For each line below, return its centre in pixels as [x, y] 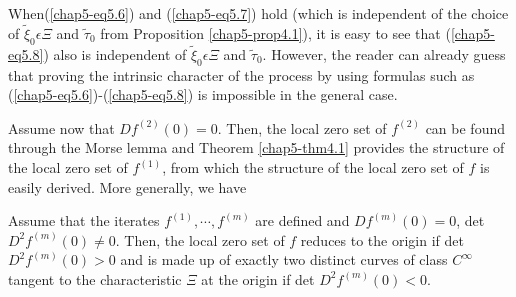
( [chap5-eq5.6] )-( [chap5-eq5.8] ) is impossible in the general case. [203, 94]
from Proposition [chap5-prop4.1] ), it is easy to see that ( [275, 32]
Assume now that [61, 127]
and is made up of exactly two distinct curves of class [284, 259]
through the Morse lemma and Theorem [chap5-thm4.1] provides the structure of [256, 147]
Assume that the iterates [84, 220]
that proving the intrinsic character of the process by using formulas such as [241, 74]
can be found [465, 127]
